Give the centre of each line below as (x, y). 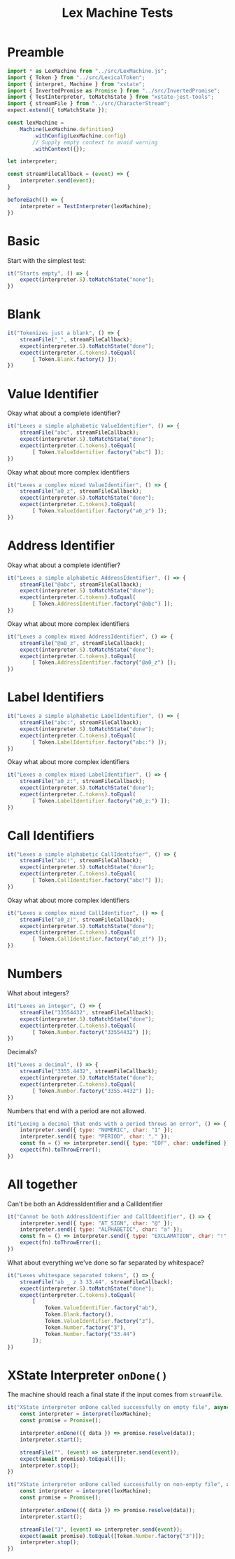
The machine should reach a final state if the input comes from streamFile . (115, 1395)
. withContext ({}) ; (59, 149)
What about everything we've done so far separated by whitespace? (106, 1262)
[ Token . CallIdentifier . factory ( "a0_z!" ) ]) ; (100, 939)
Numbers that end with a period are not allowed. (77, 1111)
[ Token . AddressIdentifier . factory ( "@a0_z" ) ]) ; (105, 663)
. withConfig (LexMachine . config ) (80, 136)
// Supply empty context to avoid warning (95, 142)
